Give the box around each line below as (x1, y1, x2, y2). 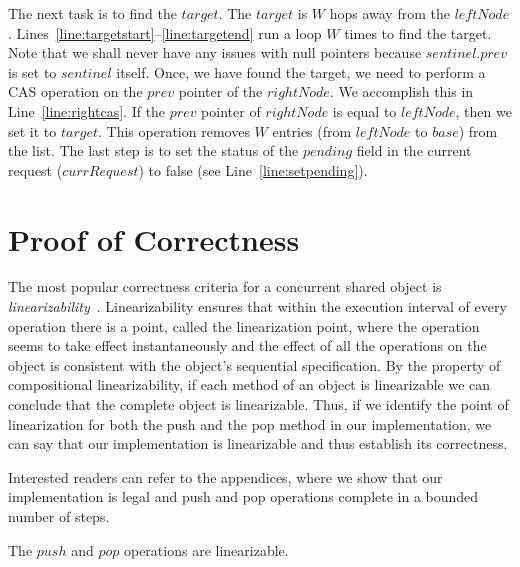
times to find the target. (344, 22, 492, 43)
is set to (8, 61, 57, 82)
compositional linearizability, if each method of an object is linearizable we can (8, 374, 491, 395)
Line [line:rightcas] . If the (8, 100, 166, 121)
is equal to (332, 100, 397, 121)
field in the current (356, 140, 472, 161)
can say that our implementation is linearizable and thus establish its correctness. (8, 433, 508, 454)
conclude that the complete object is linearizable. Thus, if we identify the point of (8, 394, 509, 415)
